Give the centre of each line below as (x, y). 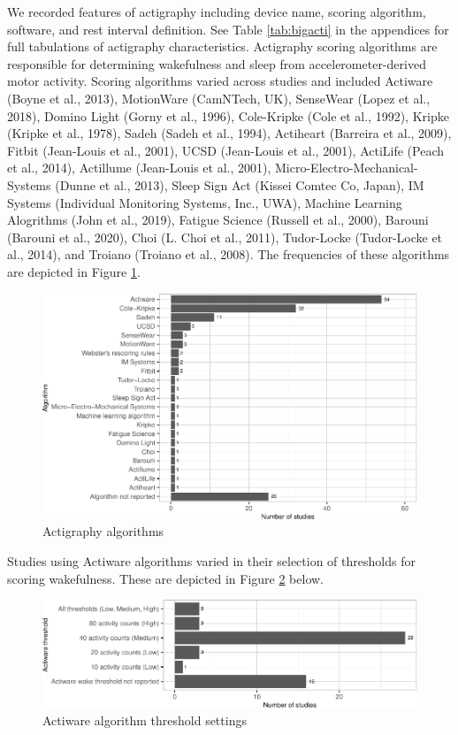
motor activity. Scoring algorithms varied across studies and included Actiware (220, 81)
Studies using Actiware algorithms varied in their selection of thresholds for (211, 560)
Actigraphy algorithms (103, 531)
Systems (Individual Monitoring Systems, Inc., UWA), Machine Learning (205, 202)
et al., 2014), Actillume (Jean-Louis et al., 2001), (139, 168)
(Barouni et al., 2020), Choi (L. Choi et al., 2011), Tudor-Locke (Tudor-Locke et (225, 237)
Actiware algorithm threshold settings (145, 720)
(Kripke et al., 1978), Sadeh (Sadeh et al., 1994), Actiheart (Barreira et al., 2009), (229, 133)
